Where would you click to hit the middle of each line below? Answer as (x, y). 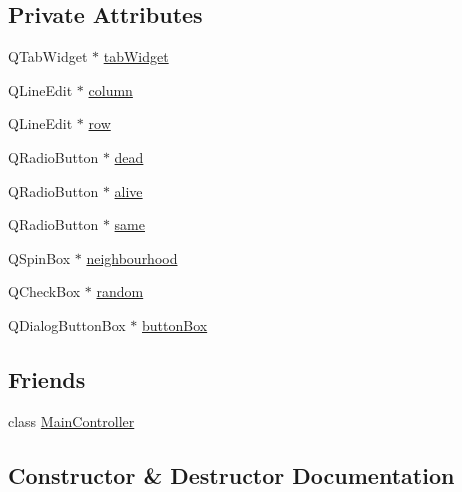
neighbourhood (132, 257)
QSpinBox (39, 257)
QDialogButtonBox (67, 324)
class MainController (71, 420)
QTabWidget (48, 56)
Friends (47, 378)
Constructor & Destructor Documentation (231, 474)
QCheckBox (44, 291)
